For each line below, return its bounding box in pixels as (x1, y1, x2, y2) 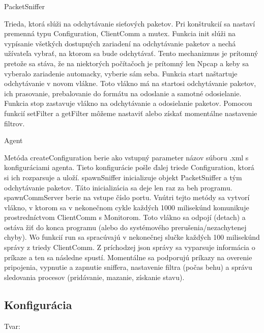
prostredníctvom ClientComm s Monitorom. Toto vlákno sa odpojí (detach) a (4, 212, 246, 223)
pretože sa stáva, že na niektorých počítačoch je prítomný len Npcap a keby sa (4, 58, 249, 68)
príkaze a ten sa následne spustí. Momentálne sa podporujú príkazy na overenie (4, 252, 252, 262)
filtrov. (4, 118, 25, 128)
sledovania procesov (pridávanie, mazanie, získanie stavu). (4, 271, 185, 282)
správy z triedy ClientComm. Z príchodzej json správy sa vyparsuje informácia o (4, 242, 255, 253)
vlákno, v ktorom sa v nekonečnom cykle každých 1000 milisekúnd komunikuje (4, 202, 249, 212)
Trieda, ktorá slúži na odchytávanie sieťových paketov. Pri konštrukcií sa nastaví (4, 18, 255, 29)
